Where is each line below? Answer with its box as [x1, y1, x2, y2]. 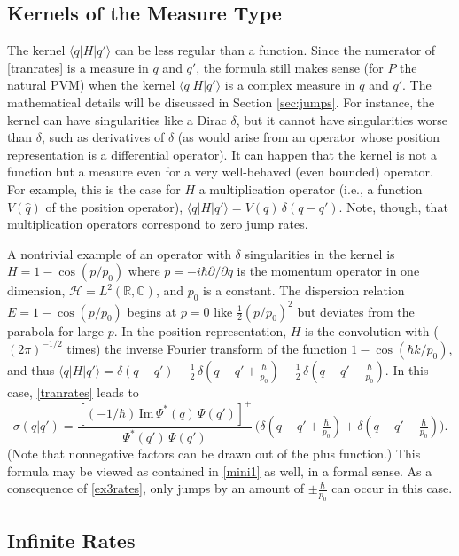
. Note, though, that [338, 197, 448, 215]
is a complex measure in [224, 75, 355, 94]
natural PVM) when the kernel [7, 75, 175, 94]
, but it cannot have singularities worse [236, 110, 447, 129]
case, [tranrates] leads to [7, 382, 139, 401]
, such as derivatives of [41, 128, 165, 146]
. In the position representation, [113, 321, 287, 340]
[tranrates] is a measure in [7, 58, 149, 76]
